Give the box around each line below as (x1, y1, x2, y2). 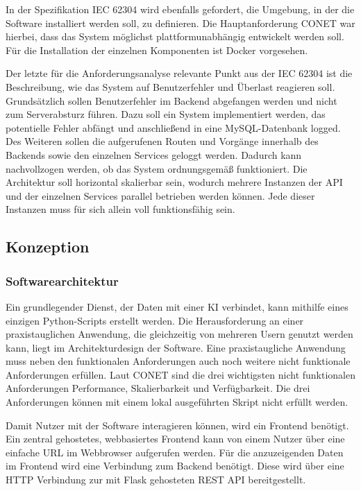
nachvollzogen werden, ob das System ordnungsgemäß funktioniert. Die (6, 161, 308, 175)
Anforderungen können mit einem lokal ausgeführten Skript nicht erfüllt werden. (6, 395, 349, 409)
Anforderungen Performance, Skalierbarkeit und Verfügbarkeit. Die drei (6, 381, 310, 395)
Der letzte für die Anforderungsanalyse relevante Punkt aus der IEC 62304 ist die (6, 66, 353, 80)
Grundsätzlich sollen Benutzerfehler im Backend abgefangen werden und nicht (6, 93, 337, 107)
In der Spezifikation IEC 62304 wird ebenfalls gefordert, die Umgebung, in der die (6, 2, 355, 16)
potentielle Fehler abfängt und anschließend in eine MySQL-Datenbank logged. (6, 120, 341, 135)
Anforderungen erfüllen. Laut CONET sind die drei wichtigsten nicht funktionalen (6, 367, 355, 381)
